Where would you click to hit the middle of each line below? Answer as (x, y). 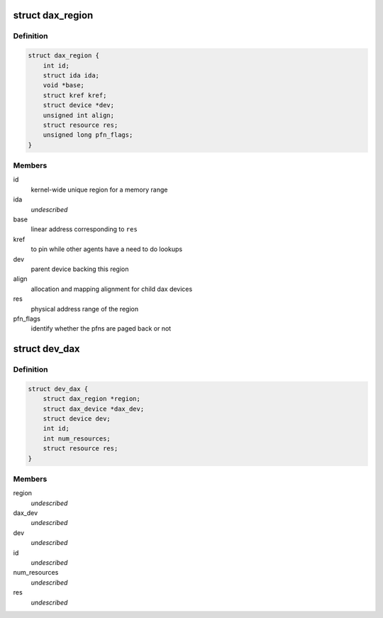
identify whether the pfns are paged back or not (101, 329)
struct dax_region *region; (92, 399)
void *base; (64, 85)
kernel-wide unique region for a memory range (99, 189)
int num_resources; (77, 438)
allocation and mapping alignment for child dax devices (112, 289)
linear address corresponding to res (84, 229)
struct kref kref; (75, 95)
